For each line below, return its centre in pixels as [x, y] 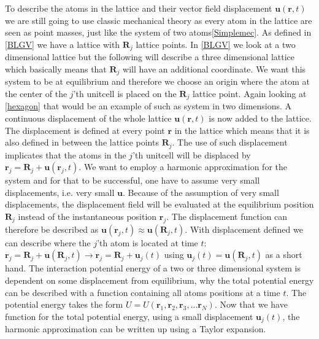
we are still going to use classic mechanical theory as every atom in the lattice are [159, 20]
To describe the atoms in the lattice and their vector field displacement [139, 8]
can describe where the [48, 242]
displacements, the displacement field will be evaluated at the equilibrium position [159, 204]
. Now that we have [251, 304]
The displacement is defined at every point [85, 130]
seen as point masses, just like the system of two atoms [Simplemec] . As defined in [158, 32]
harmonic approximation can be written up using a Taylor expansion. [136, 329]
